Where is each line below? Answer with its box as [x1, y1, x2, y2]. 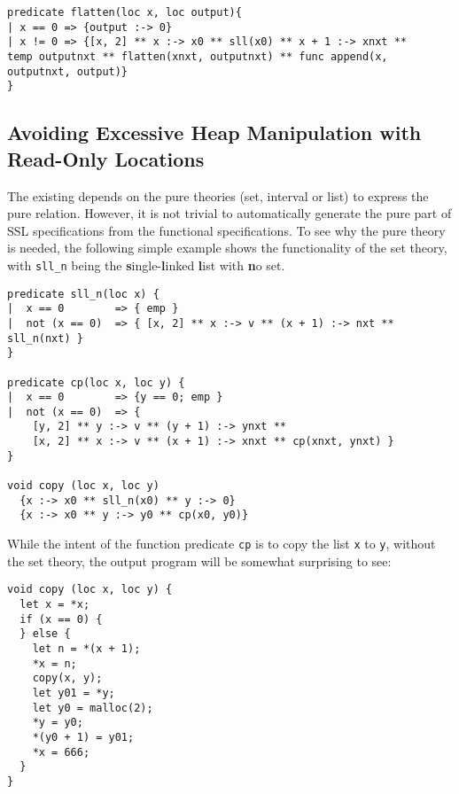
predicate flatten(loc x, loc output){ [7, 6, 242, 19]
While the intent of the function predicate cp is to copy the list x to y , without [7, 534, 436, 553]
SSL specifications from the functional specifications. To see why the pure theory [7, 221, 446, 239]
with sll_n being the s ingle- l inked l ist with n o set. [7, 255, 285, 274]
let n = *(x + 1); [32, 642, 141, 655]
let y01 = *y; [32, 686, 115, 699]
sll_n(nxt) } [7, 331, 83, 345]
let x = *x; [19, 597, 90, 611]
